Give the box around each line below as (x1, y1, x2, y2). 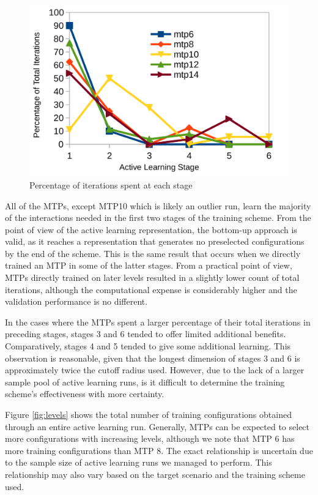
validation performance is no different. (5, 295, 148, 308)
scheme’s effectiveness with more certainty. (5, 387, 165, 400)
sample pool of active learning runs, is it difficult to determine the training (5, 375, 285, 388)
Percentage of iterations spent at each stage (29, 178, 193, 191)
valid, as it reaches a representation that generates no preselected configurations (5, 235, 305, 248)
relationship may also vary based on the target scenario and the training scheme (5, 467, 305, 480)
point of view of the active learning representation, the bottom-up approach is (5, 223, 297, 236)
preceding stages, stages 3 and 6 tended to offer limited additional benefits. (5, 327, 286, 340)
